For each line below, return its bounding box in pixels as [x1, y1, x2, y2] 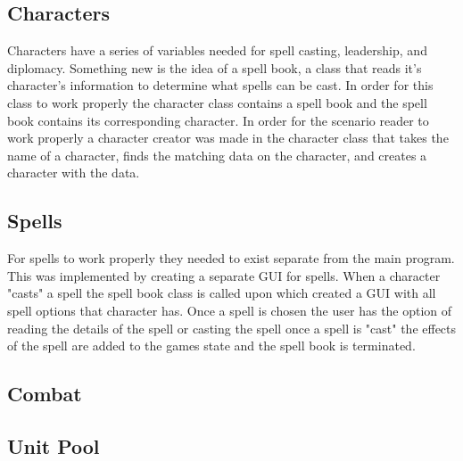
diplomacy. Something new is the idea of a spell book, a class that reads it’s [7, 58, 422, 77]
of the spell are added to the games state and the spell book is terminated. [7, 336, 416, 355]
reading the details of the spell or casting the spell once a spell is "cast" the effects [7, 318, 457, 337]
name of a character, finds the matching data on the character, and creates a [7, 145, 427, 164]
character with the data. [7, 163, 140, 182]
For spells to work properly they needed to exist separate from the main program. [7, 249, 455, 268]
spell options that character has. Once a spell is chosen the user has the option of [7, 300, 452, 319]
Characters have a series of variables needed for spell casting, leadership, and [7, 41, 427, 60]
